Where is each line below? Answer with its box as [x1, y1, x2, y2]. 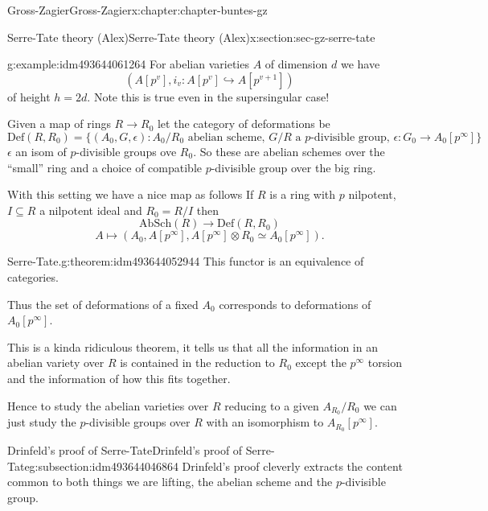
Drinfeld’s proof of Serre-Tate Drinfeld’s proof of [7, 442, 243, 459]
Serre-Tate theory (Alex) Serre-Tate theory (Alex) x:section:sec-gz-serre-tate [7, 28, 375, 45]
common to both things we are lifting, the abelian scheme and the [7, 473, 333, 490]
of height [7, 88, 51, 105]
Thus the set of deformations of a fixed [7, 295, 199, 312]
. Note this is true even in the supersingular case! [87, 88, 330, 105]
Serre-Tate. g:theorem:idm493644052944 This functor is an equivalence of [7, 253, 364, 270]
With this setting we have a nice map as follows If [7, 186, 254, 203]
